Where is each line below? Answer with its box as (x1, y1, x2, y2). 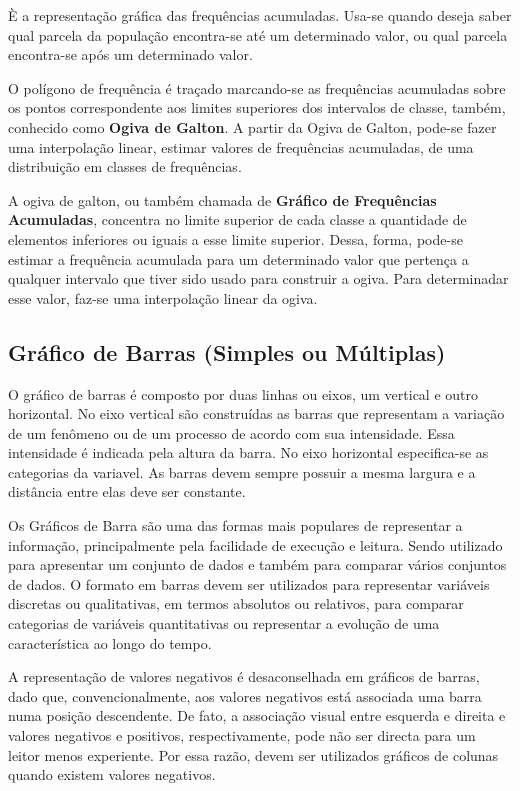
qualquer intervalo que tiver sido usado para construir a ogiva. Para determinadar (8, 268, 509, 289)
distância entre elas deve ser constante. (8, 481, 246, 502)
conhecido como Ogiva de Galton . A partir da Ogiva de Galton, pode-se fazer (8, 116, 497, 137)
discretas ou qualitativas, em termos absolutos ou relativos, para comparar (8, 593, 464, 614)
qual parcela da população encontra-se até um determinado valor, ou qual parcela (8, 24, 508, 45)
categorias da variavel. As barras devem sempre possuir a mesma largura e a (8, 461, 476, 482)
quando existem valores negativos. (8, 764, 216, 785)
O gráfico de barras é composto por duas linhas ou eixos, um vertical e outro (8, 383, 478, 404)
